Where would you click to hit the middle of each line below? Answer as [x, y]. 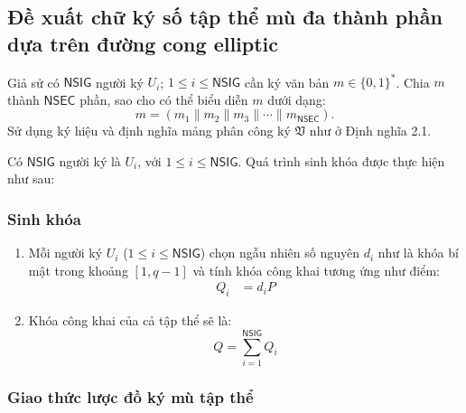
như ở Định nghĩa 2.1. [370, 131]
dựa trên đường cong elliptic [143, 43]
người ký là [90, 160]
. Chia [413, 82]
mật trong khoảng [78, 270]
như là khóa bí [418, 253]
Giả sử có [33, 82]
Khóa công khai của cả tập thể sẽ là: [130, 320]
